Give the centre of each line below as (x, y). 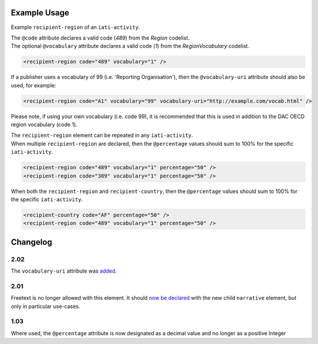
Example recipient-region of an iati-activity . (76, 27)
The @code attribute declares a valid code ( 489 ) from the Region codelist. (100, 38)
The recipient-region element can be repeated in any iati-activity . (102, 135)
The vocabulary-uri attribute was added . (64, 271)
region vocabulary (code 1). (44, 125)
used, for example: (34, 85)
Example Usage (40, 13)
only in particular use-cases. (46, 306)
